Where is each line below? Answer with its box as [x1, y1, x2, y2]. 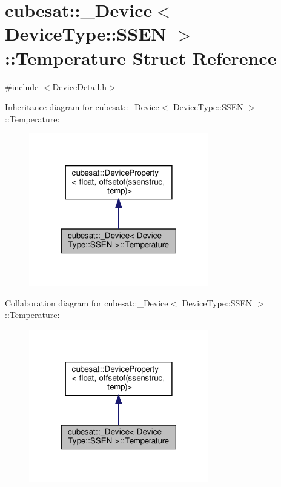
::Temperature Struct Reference [5, 45, 277, 70]
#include [5, 80, 39, 93]
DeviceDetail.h [52, 80, 107, 93]
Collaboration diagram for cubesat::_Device [5, 296, 168, 309]
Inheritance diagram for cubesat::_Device [5, 101, 159, 113]
